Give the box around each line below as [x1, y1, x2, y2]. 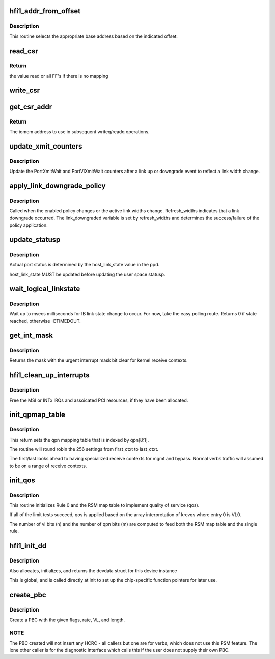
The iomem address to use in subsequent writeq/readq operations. [9, 129, 150, 135]
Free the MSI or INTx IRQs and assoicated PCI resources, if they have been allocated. [9, 397, 188, 403]
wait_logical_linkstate [9, 284, 80, 293]
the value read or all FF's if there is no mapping [9, 72, 108, 79]
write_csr [9, 86, 40, 94]
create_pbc [9, 590, 46, 599]
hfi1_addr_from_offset [9, 7, 81, 15]
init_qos [9, 476, 36, 484]
